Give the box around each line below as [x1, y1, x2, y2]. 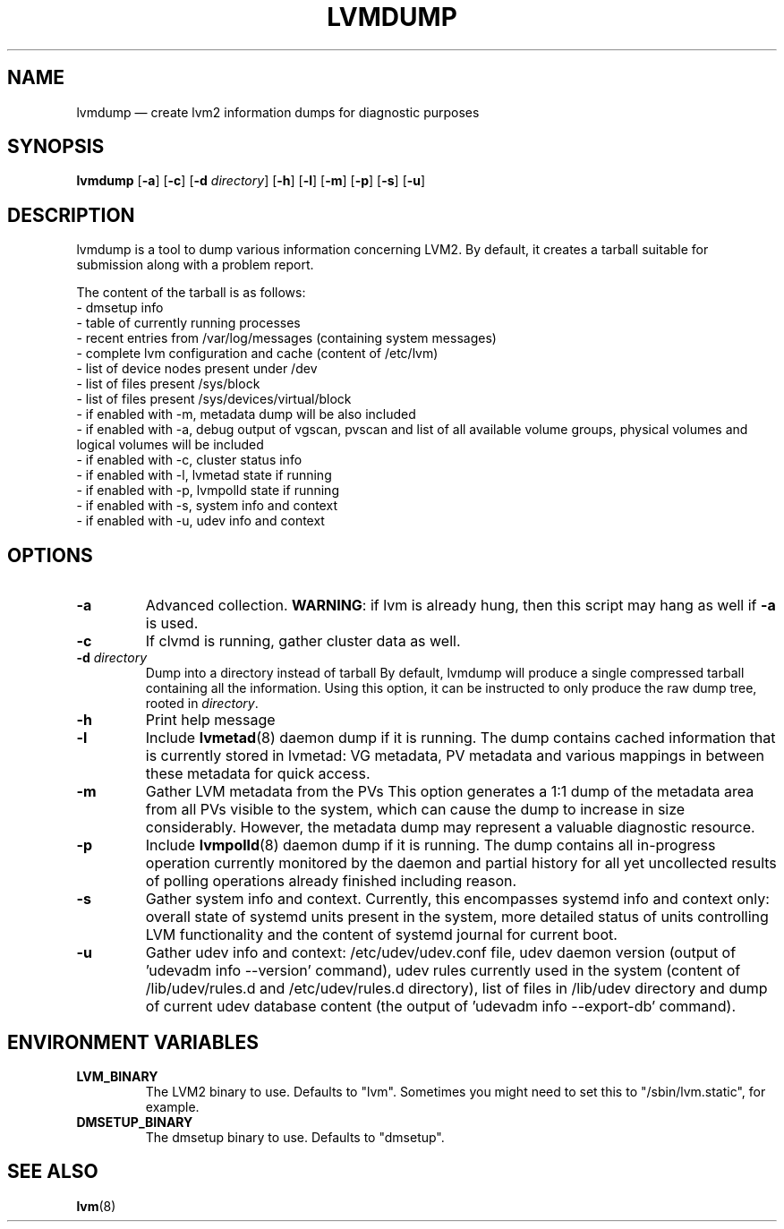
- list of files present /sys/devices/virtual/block [76, 391, 352, 407]
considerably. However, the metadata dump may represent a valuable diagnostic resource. [145, 818, 755, 837]
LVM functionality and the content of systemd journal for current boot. [145, 926, 618, 944]
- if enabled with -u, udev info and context [76, 513, 325, 529]
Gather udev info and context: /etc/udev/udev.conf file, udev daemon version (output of [145, 943, 737, 962]
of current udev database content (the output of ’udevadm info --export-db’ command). [145, 997, 737, 1016]
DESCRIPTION [7, 203, 135, 226]
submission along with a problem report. [76, 257, 314, 273]
